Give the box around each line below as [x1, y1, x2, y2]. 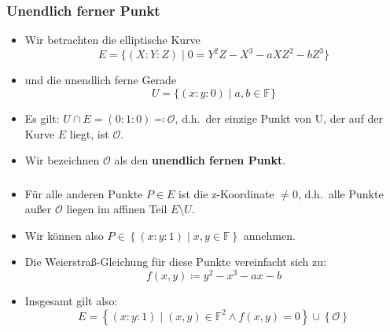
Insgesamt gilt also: [24, 293, 118, 309]
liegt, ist [69, 125, 109, 142]
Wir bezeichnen [24, 152, 100, 168]
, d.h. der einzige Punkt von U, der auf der [175, 109, 383, 126]
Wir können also [24, 227, 104, 243]
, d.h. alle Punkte [297, 185, 384, 201]
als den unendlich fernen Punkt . [114, 152, 286, 168]
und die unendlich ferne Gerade [24, 72, 177, 88]
